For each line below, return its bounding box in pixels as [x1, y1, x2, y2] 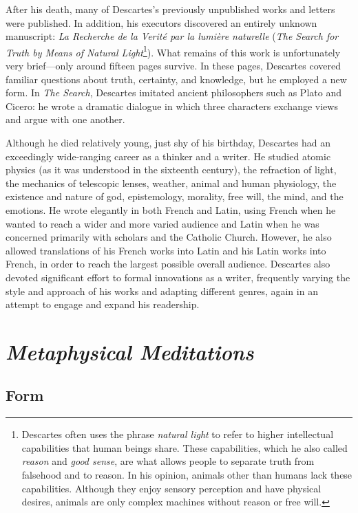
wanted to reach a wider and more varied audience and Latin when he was [6, 216, 319, 230]
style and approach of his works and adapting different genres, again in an [6, 283, 318, 298]
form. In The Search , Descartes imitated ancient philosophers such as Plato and [6, 85, 341, 100]
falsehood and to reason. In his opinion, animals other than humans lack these [21, 468, 352, 482]
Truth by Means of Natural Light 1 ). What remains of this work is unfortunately [6, 43, 341, 59]
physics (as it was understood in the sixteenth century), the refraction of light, [6, 162, 337, 177]
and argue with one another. [6, 112, 125, 127]
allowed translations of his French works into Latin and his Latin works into [6, 243, 326, 257]
